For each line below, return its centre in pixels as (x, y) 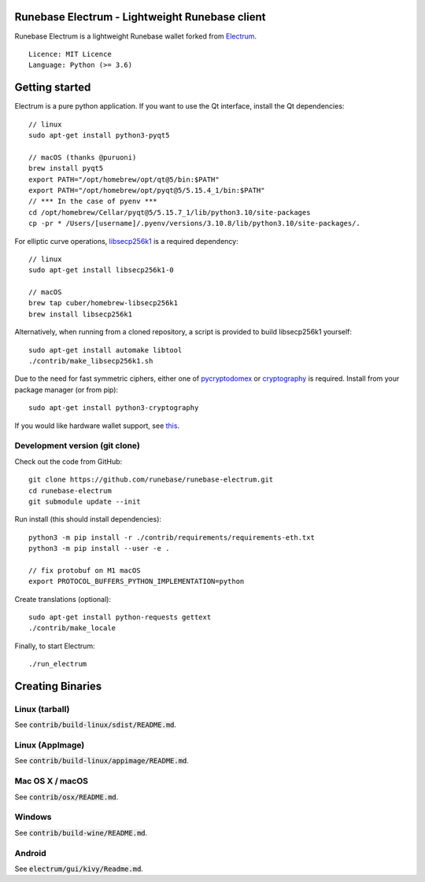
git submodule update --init (85, 501)
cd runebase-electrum (70, 491)
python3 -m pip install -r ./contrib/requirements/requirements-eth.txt (172, 537)
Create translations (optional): (63, 599)
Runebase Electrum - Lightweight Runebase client (140, 17)
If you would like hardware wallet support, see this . (97, 426)
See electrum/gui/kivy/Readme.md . (79, 869)
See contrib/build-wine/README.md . (81, 832)
